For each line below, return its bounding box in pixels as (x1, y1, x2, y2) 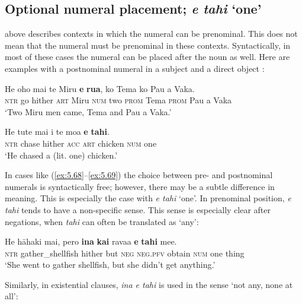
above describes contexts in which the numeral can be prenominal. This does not (5, 27, 298, 40)
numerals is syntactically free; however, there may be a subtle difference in (5, 180, 275, 192)
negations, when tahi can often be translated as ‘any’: (5, 215, 199, 227)
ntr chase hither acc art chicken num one (5, 137, 157, 149)
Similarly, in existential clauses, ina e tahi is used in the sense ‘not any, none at (5, 278, 293, 290)
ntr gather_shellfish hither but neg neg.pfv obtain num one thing (5, 246, 245, 259)
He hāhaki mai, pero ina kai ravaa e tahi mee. (5, 235, 177, 248)
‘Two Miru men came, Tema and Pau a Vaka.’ (5, 105, 172, 118)
